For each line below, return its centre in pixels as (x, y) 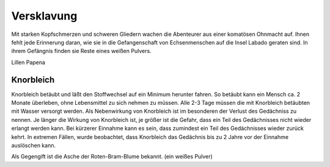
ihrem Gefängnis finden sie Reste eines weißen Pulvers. (82, 51)
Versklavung (44, 16)
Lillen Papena (28, 62)
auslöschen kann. (34, 145)
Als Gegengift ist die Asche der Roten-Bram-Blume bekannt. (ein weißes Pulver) (112, 157)
